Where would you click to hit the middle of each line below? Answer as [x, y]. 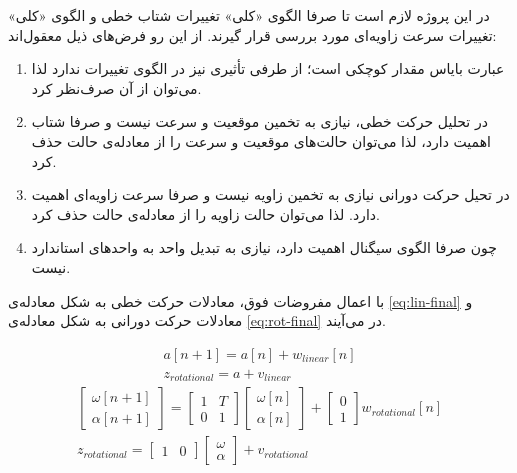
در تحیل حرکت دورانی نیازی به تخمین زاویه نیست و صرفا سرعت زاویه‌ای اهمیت [270, 194]
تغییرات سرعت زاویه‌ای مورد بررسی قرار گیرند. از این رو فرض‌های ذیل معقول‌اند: [252, 34]
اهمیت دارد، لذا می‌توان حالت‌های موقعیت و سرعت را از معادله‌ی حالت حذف [261, 140]
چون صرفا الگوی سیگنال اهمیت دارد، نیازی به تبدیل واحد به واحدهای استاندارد [264, 247]
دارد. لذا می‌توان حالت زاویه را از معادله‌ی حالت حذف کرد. [205, 213]
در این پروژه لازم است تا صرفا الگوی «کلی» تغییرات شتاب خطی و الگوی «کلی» [249, 15]
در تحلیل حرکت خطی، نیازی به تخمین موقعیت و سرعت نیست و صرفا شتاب [259, 121]
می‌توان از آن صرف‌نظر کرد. [116, 87]
